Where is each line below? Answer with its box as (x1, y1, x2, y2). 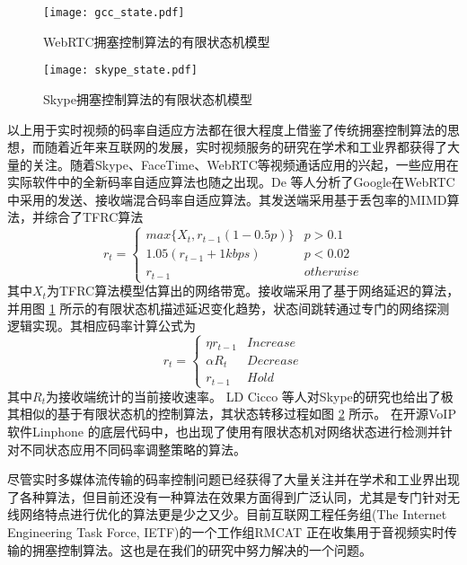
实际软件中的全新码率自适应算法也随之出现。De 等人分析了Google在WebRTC (7, 172, 455, 191)
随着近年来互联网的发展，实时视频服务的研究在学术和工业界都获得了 (44, 137, 447, 156)
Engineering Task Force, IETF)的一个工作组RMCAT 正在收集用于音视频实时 (7, 523, 445, 542)
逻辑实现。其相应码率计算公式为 (7, 316, 196, 335)
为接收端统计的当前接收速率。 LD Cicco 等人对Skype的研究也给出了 (45, 386, 441, 405)
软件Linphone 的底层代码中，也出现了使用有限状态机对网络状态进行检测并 (7, 422, 440, 441)
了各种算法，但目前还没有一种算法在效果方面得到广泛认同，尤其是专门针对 (7, 487, 447, 506)
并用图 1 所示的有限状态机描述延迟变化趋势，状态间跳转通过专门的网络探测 (7, 298, 450, 317)
